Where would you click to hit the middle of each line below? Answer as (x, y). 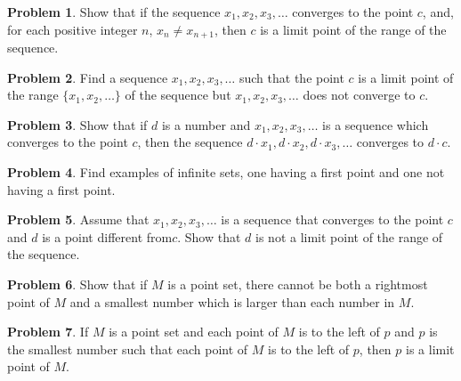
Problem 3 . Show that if (77, 124)
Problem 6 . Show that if (77, 284)
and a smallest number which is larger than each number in (232, 301)
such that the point (291, 77)
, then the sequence (190, 142)
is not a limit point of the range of (349, 236)
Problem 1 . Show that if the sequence (114, 12)
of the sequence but (178, 95)
